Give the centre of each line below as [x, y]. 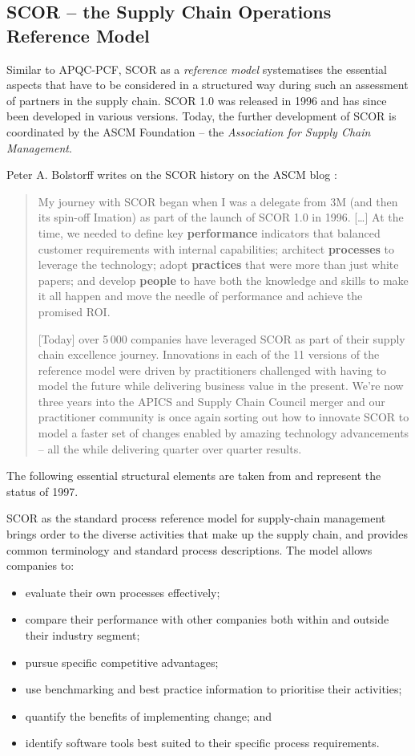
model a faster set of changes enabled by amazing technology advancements [224, 433]
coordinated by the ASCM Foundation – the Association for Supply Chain [189, 131]
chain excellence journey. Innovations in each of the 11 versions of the [209, 354]
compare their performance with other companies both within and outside [207, 619]
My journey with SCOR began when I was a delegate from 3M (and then [218, 201]
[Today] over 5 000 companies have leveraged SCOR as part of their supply [222, 338]
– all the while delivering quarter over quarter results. [170, 448]
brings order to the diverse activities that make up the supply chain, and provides [207, 534]
